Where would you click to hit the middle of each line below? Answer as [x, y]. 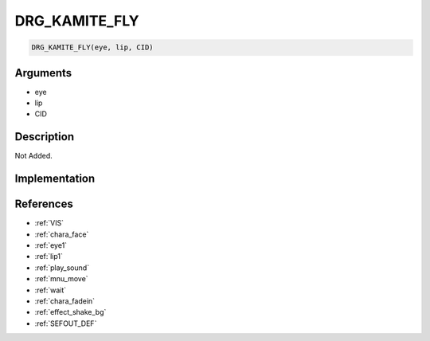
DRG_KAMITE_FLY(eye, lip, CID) [93, 47]
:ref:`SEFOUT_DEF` [66, 323]
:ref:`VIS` [49, 223]
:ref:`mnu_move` [61, 279]
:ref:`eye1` [51, 245]
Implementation [55, 179]
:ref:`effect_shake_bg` [70, 312]
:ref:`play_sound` [62, 268]
